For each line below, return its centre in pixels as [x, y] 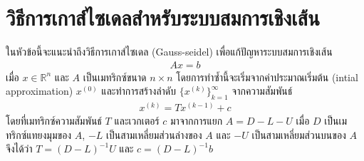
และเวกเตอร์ [137, 121]
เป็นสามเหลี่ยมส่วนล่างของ [154, 134]
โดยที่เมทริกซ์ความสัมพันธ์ [54, 121]
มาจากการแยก [197, 121]
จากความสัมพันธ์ [262, 91]
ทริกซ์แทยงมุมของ [39, 134]
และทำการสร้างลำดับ [139, 91]
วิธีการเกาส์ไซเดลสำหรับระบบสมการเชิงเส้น [163, 17]
